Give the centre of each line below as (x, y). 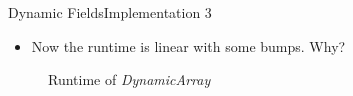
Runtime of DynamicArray (129, 79)
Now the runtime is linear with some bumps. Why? (188, 45)
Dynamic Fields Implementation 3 (110, 12)
